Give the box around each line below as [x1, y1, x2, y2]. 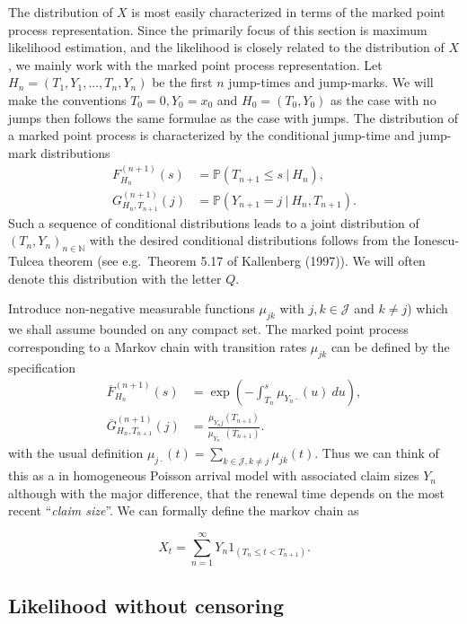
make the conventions [8, 90, 127, 109]
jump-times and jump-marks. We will [228, 73, 434, 92]
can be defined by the [330, 337, 450, 356]
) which [407, 299, 448, 318]
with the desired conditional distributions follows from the [89, 231, 410, 250]
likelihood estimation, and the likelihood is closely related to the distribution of [8, 38, 445, 57]
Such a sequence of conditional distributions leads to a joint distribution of [8, 213, 419, 232]
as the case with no [330, 90, 436, 109]
